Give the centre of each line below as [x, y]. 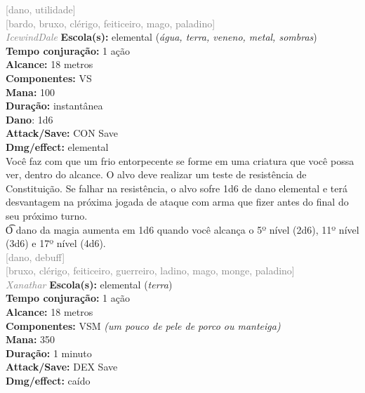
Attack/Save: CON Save [62, 133]
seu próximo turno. [47, 215]
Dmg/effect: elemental [57, 146]
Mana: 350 [31, 339]
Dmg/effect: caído [48, 381]
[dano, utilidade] [41, 9]
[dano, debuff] [35, 257]
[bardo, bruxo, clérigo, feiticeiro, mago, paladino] [111, 23]
